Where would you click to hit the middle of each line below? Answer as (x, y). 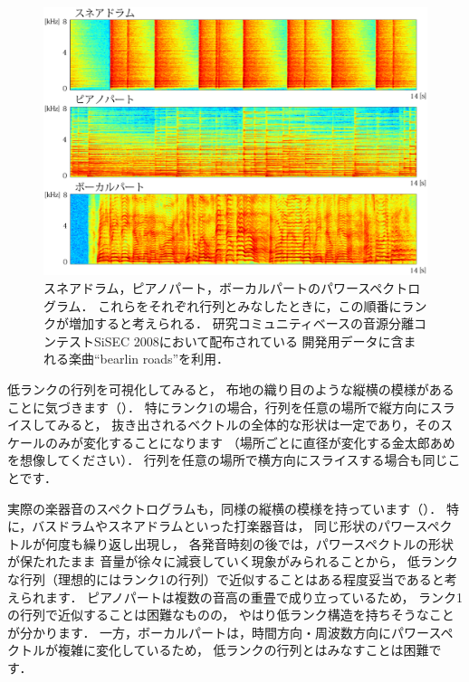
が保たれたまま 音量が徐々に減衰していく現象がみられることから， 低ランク (233, 561)
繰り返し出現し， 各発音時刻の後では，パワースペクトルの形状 (268, 543)
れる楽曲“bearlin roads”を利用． (137, 359)
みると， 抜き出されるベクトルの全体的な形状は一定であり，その (249, 425)
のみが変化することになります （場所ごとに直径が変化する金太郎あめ (250, 442)
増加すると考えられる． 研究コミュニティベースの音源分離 (241, 323)
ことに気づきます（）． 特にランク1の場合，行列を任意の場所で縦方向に (219, 407)
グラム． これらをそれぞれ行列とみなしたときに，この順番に (223, 305)
